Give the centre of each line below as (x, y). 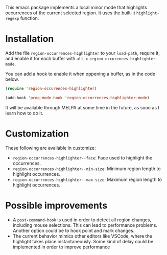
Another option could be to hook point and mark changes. (74, 230)
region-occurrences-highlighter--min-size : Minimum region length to (87, 169)
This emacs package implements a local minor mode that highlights (76, 7)
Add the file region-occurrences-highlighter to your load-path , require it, (82, 53)
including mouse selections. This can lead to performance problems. (85, 225)
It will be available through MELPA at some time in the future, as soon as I (82, 107)
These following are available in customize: (51, 148)
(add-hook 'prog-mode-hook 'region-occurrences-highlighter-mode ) (77, 98)
